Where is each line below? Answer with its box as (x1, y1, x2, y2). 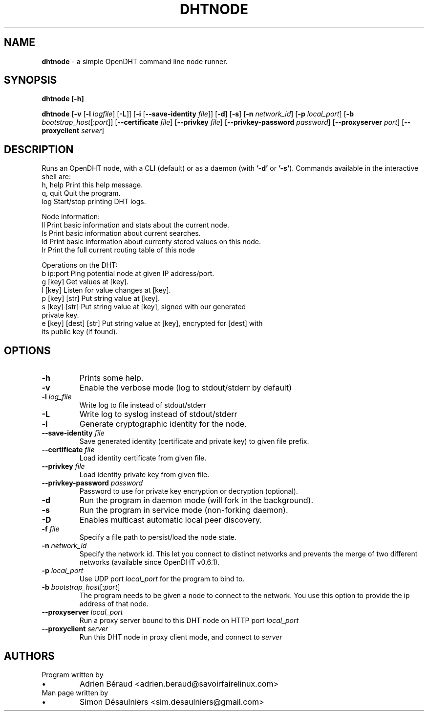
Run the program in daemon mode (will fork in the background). (79, 495, 314, 506)
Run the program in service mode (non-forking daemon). (79, 505, 288, 515)
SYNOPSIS (4, 74, 57, 87)
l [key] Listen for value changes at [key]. (42, 286, 171, 295)
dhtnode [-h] (42, 94, 84, 103)
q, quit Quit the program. (42, 189, 121, 198)
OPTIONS (4, 344, 51, 357)
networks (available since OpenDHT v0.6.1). (79, 558, 220, 567)
